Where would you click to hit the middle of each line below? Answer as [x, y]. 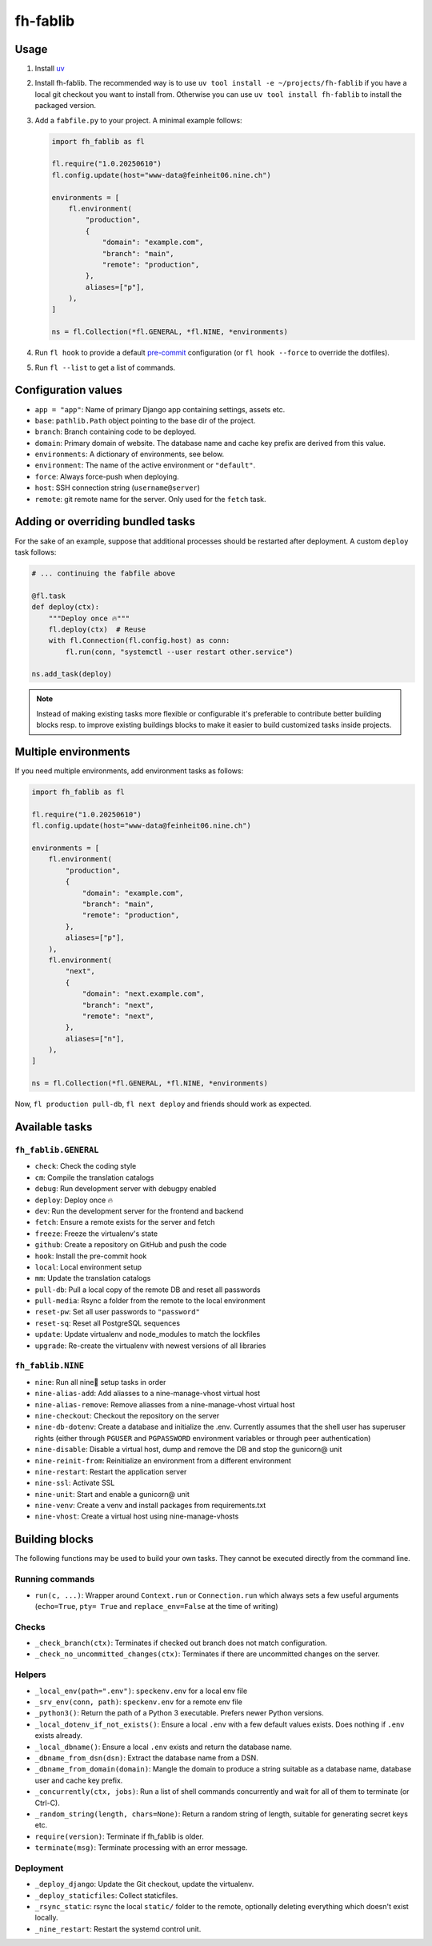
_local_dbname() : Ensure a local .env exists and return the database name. [163, 1747]
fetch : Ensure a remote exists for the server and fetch [125, 1222]
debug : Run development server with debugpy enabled [126, 1189]
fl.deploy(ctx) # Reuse [97, 629]
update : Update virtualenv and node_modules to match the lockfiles [148, 1334]
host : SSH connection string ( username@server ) [117, 488]
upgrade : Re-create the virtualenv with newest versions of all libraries [150, 1346]
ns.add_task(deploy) [72, 674]
